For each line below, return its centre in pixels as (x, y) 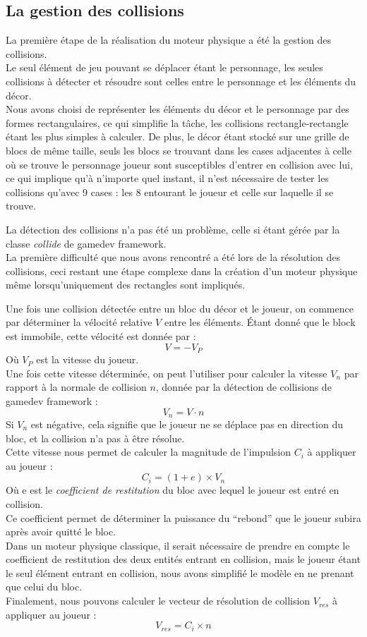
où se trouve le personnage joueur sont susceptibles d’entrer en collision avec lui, (179, 164)
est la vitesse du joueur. (88, 359)
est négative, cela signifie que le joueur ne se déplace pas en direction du (187, 424)
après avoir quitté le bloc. (61, 532)
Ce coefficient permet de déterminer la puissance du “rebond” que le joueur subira (183, 517)
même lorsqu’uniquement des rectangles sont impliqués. (126, 285)
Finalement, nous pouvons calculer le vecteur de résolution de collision (158, 601)
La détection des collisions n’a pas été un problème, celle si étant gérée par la (173, 229)
